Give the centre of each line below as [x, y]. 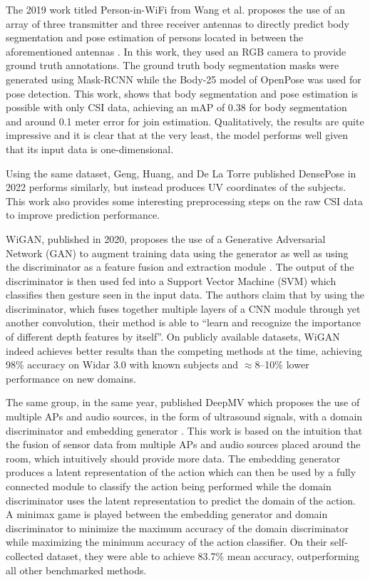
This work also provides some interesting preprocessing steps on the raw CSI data [184, 201]
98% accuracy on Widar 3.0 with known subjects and [122, 364]
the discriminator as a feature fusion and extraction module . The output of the [180, 267]
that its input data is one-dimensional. [90, 149]
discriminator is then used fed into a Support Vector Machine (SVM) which [171, 280]
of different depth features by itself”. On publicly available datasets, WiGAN [173, 337]
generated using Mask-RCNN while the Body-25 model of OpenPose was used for [184, 79]
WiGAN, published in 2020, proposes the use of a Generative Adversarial [166, 238]
